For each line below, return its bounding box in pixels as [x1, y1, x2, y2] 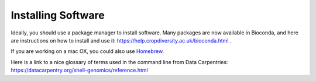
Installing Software [11, 9, 105, 22]
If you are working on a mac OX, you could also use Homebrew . [11, 48, 164, 55]
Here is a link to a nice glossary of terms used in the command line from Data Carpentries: [11, 58, 228, 65]
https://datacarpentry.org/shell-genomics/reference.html [11, 67, 149, 74]
